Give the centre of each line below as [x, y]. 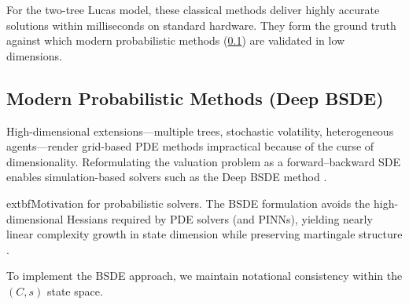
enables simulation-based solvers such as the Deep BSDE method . [167, 177]
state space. [75, 290]
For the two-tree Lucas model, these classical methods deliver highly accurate [193, 9]
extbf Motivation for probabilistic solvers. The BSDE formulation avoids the [188, 203]
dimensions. [34, 55]
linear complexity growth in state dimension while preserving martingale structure [204, 234]
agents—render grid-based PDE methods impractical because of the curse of [190, 146]
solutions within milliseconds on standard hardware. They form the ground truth [201, 25]
